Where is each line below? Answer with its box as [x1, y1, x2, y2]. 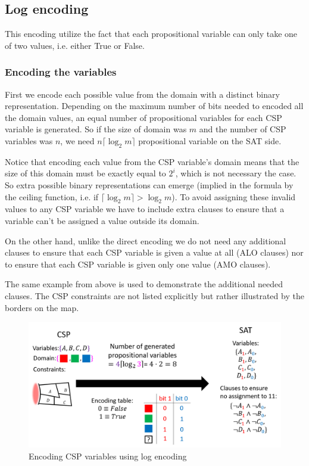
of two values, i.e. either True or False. [5, 39, 145, 51]
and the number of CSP [199, 123, 286, 135]
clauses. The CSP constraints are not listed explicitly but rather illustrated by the [5, 289, 304, 302]
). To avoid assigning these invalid [171, 190, 296, 203]
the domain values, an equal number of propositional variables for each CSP [5, 111, 282, 123]
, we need [60, 134, 95, 147]
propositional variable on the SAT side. [138, 134, 282, 147]
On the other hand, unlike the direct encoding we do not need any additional [5, 234, 286, 247]
